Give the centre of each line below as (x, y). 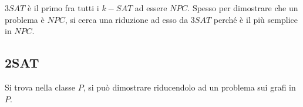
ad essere (151, 8)
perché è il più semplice (255, 19)
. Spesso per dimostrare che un (243, 8)
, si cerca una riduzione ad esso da (127, 19)
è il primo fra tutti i (63, 8)
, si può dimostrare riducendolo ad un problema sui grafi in (189, 87)
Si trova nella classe (40, 87)
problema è (25, 19)
